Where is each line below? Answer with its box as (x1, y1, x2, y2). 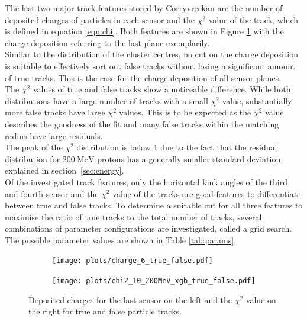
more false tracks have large (5, 106, 105, 118)
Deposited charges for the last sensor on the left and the (28, 293, 232, 306)
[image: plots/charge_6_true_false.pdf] (52, 256, 214, 265)
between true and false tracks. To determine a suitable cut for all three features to (5, 199, 303, 211)
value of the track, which (208, 13, 299, 25)
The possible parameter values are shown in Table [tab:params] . (5, 233, 236, 246)
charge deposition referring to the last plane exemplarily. (5, 36, 210, 49)
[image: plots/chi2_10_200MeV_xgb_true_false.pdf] (52, 277, 256, 285)
